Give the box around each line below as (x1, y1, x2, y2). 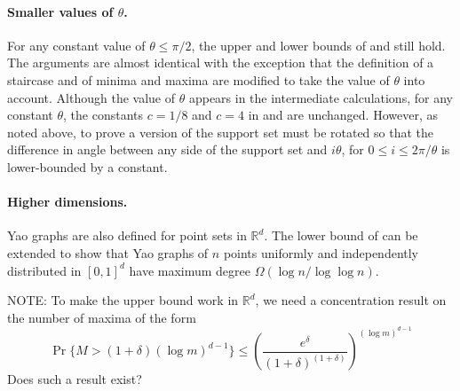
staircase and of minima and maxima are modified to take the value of (7, 70, 390, 89)
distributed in (7, 261, 82, 279)
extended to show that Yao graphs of (7, 243, 209, 262)
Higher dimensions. (7, 192, 128, 211)
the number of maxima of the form (7, 308, 196, 326)
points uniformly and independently (223, 243, 419, 262)
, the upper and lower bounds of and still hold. (191, 35, 446, 54)
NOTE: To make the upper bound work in (7, 291, 239, 309)
